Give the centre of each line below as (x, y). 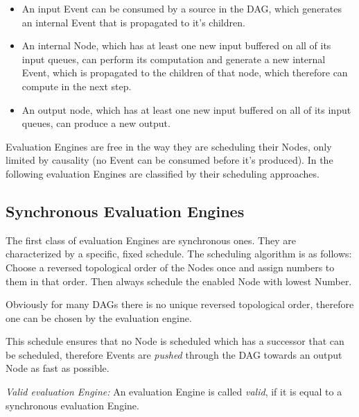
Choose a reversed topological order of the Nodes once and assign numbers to (170, 267)
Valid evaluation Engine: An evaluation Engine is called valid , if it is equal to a (174, 392)
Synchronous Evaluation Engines (125, 211)
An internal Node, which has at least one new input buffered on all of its (176, 45)
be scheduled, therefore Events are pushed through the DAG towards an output (174, 354)
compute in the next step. (77, 86)
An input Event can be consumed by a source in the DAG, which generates (182, 8)
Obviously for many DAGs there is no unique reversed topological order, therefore (180, 304)
